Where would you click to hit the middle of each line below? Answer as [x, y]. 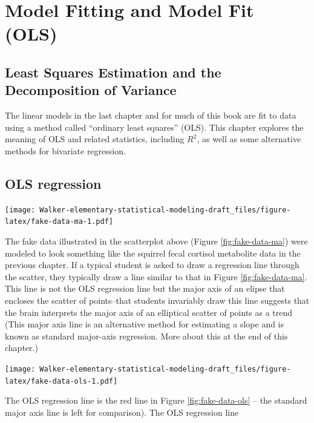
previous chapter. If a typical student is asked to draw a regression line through [152, 265]
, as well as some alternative [249, 139]
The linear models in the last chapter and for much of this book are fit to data [151, 115]
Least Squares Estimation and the [113, 72]
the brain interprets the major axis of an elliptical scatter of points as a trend [149, 312]
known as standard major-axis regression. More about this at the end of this [146, 336]
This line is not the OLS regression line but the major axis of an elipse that [145, 288]
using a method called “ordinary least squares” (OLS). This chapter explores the [154, 127]
